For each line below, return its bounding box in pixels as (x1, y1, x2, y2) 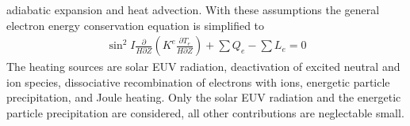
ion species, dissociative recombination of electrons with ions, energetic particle (6, 73, 390, 90)
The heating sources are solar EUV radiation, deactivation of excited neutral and (6, 58, 400, 75)
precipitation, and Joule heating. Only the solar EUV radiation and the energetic (6, 89, 401, 106)
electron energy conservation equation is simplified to (6, 17, 265, 33)
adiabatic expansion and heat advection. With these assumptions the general (6, 2, 380, 17)
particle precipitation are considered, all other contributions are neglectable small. (6, 105, 404, 120)
